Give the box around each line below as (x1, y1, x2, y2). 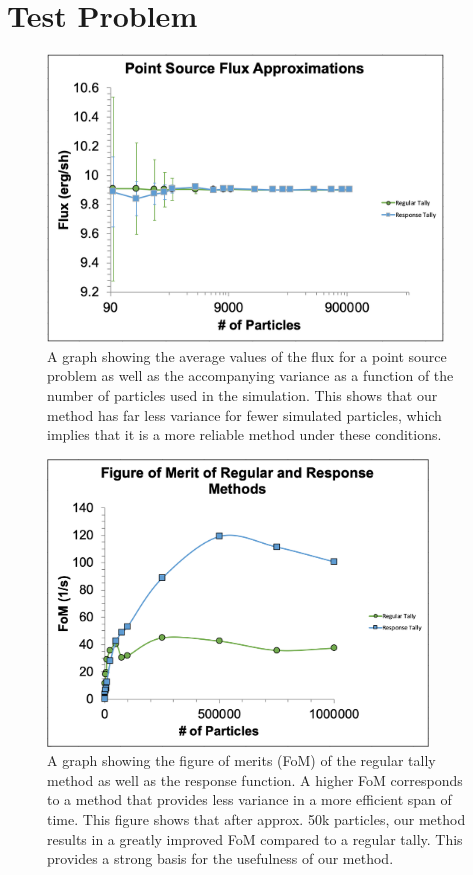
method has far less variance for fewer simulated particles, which (47, 404, 442, 425)
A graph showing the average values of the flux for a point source (47, 345, 447, 366)
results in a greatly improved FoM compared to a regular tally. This (47, 828, 463, 849)
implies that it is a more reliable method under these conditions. (47, 424, 442, 445)
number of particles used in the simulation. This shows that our (47, 384, 438, 405)
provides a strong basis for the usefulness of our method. (47, 848, 394, 869)
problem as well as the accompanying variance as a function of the (47, 365, 454, 386)
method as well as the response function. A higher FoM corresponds (47, 769, 463, 790)
